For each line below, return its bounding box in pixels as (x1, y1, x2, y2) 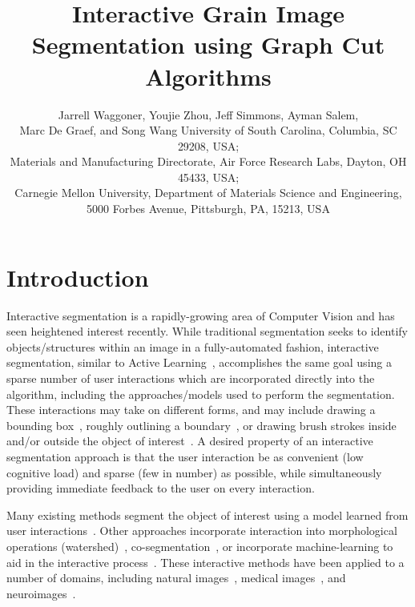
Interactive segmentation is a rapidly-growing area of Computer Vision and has (6, 307, 395, 324)
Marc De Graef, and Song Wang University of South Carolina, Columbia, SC (19, 122, 397, 139)
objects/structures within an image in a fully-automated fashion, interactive (6, 338, 379, 355)
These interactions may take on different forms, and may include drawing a (6, 401, 376, 418)
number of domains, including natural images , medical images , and (6, 569, 346, 586)
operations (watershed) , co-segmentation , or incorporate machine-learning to (6, 537, 393, 554)
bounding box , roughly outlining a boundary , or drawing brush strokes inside (6, 416, 397, 433)
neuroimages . (6, 585, 76, 601)
